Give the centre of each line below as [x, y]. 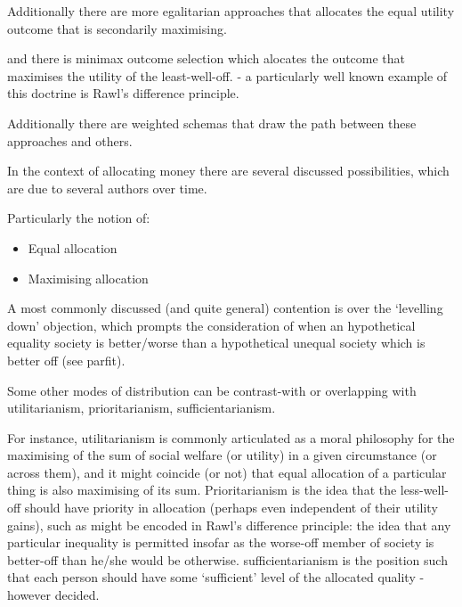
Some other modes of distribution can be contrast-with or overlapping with [212, 390]
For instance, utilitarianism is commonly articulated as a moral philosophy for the [231, 437]
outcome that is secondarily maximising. [117, 28]
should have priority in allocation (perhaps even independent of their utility [231, 508]
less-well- [425, 490]
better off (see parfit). [66, 360]
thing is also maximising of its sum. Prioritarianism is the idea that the [202, 490]
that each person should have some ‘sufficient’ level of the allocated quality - [216, 577]
